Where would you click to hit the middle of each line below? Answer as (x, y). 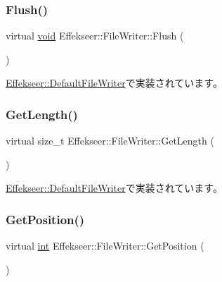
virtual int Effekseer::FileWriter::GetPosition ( (105, 246)
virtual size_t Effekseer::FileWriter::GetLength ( (110, 141)
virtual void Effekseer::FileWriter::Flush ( (95, 36)
